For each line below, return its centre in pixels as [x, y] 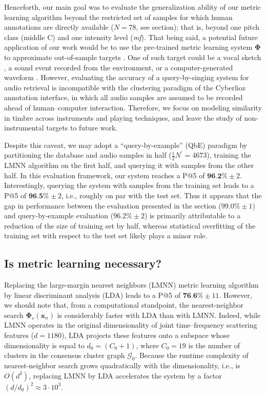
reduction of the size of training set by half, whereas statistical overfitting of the [130, 225]
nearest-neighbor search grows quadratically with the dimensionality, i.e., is [122, 365]
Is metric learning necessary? [83, 263]
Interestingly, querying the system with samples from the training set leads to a [129, 185]
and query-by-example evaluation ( [59, 215]
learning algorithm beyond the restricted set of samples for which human [118, 17]
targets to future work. [82, 128]
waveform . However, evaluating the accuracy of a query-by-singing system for [127, 77]
